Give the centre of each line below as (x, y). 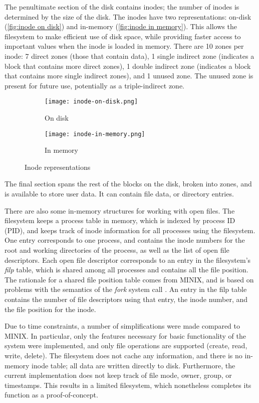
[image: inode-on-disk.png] (91, 102)
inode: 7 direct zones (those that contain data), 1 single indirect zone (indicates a (129, 56)
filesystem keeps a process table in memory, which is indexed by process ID (120, 220)
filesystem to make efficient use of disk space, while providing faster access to (123, 36)
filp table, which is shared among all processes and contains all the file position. (126, 270)
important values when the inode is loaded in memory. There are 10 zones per (124, 46)
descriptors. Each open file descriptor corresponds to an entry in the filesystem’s (128, 260)
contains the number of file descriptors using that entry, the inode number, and (126, 299)
